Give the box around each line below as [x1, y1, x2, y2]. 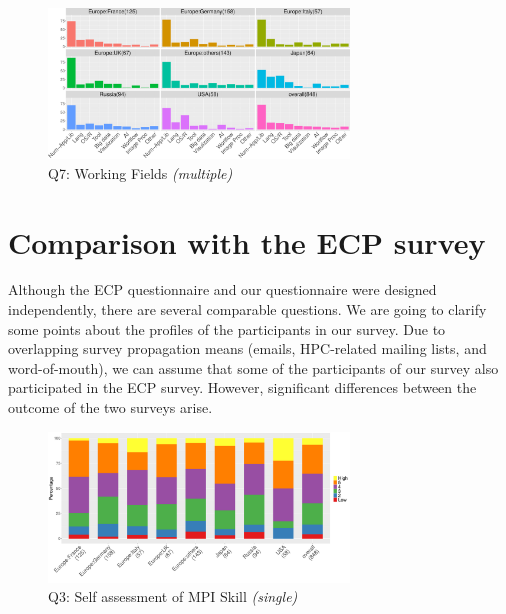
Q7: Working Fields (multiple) [48, 162, 233, 183]
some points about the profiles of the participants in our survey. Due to [8, 318, 446, 339]
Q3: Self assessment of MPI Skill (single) [48, 586, 298, 607]
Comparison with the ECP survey [8, 221, 486, 262]
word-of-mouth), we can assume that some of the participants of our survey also [8, 357, 499, 378]
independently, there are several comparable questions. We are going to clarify [8, 299, 487, 320]
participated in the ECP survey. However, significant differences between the [8, 377, 477, 398]
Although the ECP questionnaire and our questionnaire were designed [8, 279, 437, 300]
